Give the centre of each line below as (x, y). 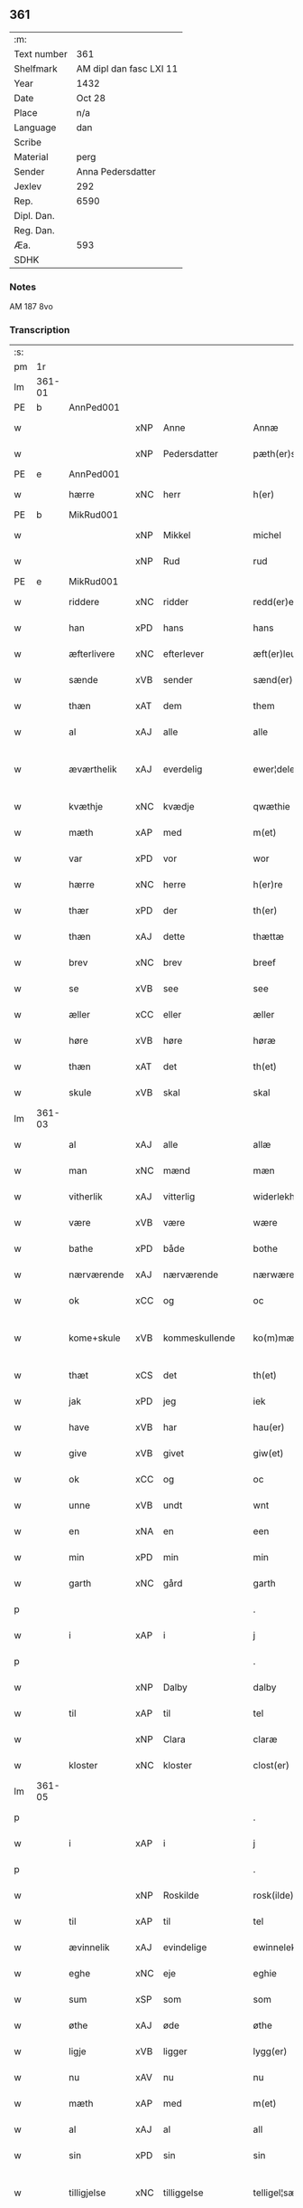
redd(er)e (274, 602)
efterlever (184, 654)
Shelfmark (36, 69)
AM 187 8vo (32, 307)
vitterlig (179, 1197)
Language (35, 128)
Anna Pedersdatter (116, 171)
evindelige (185, 1947)
